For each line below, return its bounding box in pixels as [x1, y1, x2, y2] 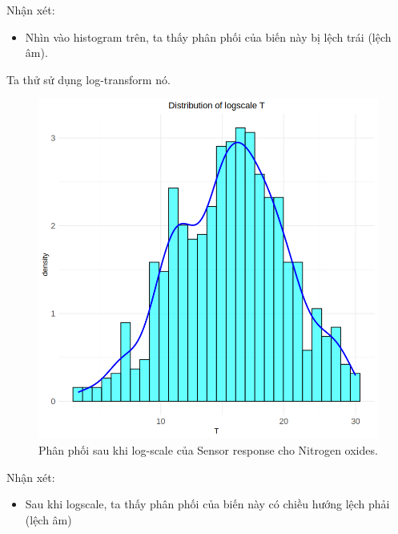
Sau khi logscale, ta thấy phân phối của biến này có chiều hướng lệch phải [25, 496, 390, 512]
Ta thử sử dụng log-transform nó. [6, 71, 171, 87]
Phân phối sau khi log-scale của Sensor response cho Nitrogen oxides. [38, 441, 378, 458]
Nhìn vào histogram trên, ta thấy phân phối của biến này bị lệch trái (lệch [25, 28, 392, 45]
